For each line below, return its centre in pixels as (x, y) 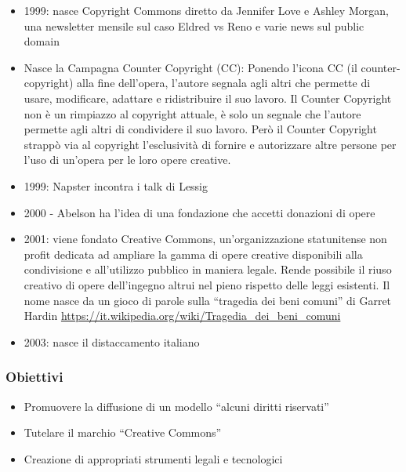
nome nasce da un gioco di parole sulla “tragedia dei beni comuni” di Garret (208, 300)
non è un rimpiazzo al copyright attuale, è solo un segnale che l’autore (192, 113)
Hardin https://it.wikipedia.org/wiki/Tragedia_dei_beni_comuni (182, 316)
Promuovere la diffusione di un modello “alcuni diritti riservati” (176, 406)
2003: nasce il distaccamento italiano (112, 341)
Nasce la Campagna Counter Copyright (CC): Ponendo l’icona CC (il (190, 67)
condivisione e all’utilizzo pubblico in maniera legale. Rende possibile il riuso (208, 269)
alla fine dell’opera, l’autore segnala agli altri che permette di (224, 83)
